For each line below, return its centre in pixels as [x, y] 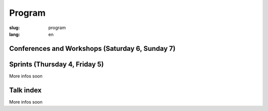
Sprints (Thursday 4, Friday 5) [57, 64]
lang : [15, 34]
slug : [14, 28]
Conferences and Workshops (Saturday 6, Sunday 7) [92, 49]
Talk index [25, 90]
